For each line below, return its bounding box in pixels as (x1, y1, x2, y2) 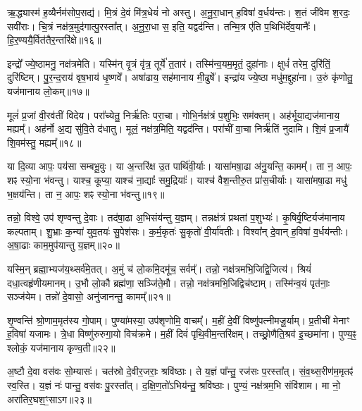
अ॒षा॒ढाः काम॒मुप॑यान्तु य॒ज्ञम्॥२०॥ (7, 238, 120, 252)
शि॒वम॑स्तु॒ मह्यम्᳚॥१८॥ (7, 135, 82, 149)
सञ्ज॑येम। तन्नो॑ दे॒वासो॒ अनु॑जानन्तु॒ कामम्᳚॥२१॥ (7, 289, 171, 304)
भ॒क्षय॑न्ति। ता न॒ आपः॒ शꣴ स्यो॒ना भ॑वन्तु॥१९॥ (7, 186, 165, 201)
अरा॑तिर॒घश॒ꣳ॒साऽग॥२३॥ (7, 391, 92, 406)
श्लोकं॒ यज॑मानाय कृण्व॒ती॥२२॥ (7, 340, 116, 355)
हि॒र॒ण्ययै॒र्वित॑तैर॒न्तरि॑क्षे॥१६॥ (7, 32, 101, 47)
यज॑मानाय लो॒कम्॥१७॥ (7, 83, 89, 98)
